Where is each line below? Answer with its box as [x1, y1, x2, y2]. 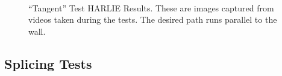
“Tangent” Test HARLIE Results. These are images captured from [28, 1, 274, 14]
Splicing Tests [4, 54, 92, 72]
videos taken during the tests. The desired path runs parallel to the [28, 13, 277, 26]
